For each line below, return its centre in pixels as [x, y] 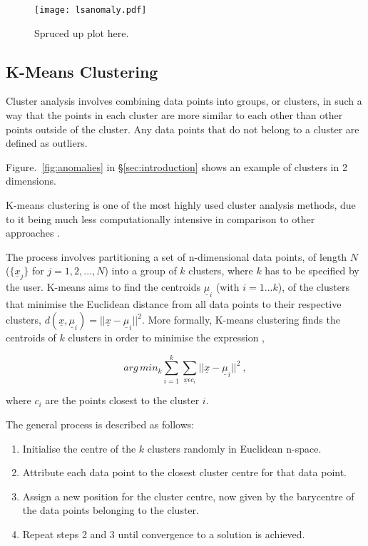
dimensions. [31, 181]
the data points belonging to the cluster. [111, 510]
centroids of [31, 338]
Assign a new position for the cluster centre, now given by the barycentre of [188, 496]
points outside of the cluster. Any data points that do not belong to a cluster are [183, 129]
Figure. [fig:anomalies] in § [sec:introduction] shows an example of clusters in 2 [177, 166]
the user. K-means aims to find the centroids [103, 287]
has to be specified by [312, 271]
